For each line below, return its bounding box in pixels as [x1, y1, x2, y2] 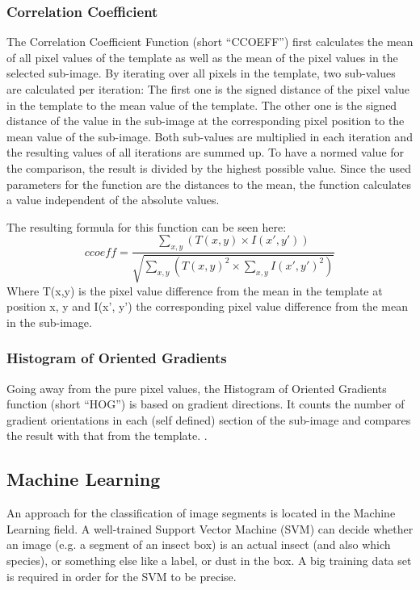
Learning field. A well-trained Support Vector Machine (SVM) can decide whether [6, 520, 414, 537]
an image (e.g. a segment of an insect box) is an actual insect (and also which [6, 536, 391, 553]
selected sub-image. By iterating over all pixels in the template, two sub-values [6, 65, 396, 82]
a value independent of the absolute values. [6, 191, 220, 208]
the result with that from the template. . [6, 427, 208, 444]
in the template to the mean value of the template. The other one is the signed [6, 96, 397, 113]
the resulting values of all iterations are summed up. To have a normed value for [6, 144, 405, 161]
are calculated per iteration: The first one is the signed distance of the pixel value [6, 81, 409, 97]
